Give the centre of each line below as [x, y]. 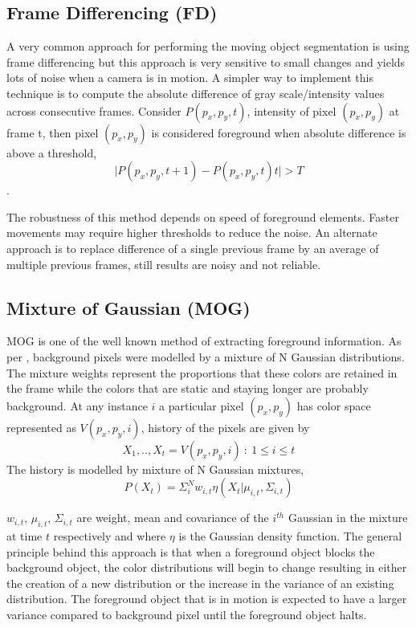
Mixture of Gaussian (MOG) [128, 307]
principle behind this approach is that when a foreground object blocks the [191, 551]
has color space [334, 405]
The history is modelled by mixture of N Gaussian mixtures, [155, 469]
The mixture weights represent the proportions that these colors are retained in [202, 372]
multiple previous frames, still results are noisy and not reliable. [164, 264]
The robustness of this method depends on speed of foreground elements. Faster [203, 216]
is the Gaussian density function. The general [290, 536]
